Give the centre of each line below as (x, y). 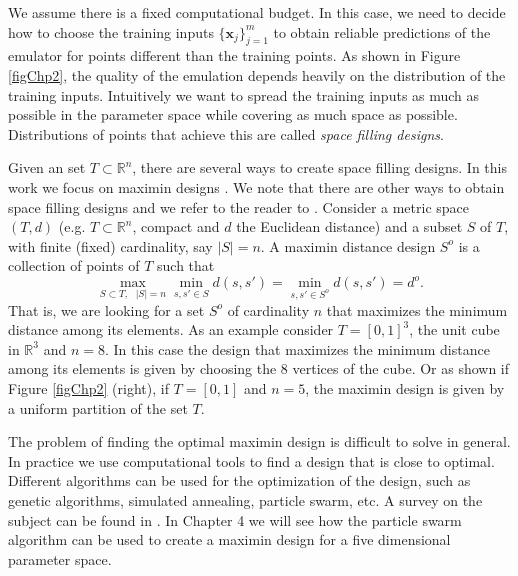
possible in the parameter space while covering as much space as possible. (233, 114)
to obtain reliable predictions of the (382, 31)
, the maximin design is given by (405, 388)
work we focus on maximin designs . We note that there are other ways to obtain (256, 186)
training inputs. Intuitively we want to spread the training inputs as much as (244, 94)
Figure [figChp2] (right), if (88, 388)
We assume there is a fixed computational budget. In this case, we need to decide (257, 12)
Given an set (47, 167)
